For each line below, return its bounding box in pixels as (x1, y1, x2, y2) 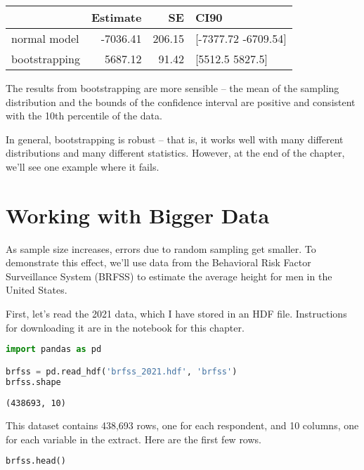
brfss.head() (6, 456, 66, 466)
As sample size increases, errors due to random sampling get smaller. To (6, 241, 316, 256)
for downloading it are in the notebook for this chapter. (6, 320, 245, 334)
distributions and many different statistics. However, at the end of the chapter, (6, 145, 345, 160)
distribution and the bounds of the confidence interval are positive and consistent (6, 94, 356, 109)
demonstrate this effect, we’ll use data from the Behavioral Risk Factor (6, 255, 311, 270)
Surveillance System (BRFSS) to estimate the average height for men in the (6, 268, 332, 283)
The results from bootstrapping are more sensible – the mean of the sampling (6, 81, 339, 95)
